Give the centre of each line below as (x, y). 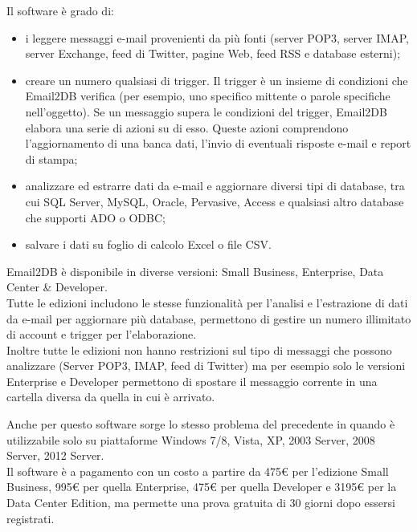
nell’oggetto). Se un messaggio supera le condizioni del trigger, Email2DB (206, 111)
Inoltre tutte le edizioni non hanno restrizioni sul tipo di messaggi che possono (199, 349)
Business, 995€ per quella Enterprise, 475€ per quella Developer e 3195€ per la (202, 487)
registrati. (31, 518)
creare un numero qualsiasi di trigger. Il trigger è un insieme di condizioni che (217, 80)
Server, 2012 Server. (55, 455)
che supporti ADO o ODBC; (95, 217)
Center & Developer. (57, 287)
